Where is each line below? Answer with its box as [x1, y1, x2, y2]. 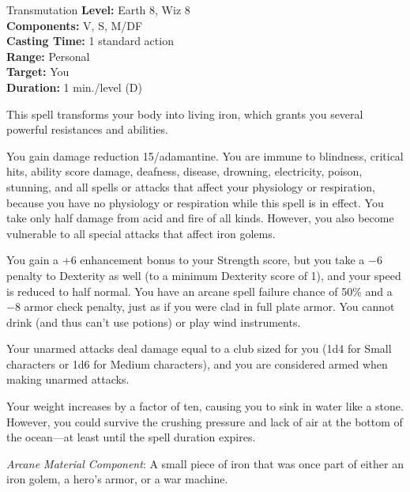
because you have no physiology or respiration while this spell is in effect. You [6, 194, 384, 210]
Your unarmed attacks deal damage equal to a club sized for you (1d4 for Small [6, 340, 392, 357]
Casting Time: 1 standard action [6, 32, 174, 49]
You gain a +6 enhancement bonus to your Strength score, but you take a [6, 252, 365, 268]
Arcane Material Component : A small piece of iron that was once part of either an [6, 455, 404, 471]
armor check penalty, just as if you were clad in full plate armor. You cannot [24, 298, 395, 315]
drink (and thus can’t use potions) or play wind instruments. [6, 313, 301, 330]
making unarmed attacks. [6, 371, 130, 388]
